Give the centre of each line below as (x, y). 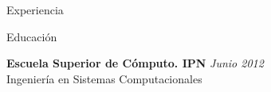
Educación (32, 36)
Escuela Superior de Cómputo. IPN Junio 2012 (135, 63)
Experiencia (35, 10)
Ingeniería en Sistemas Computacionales (104, 78)
